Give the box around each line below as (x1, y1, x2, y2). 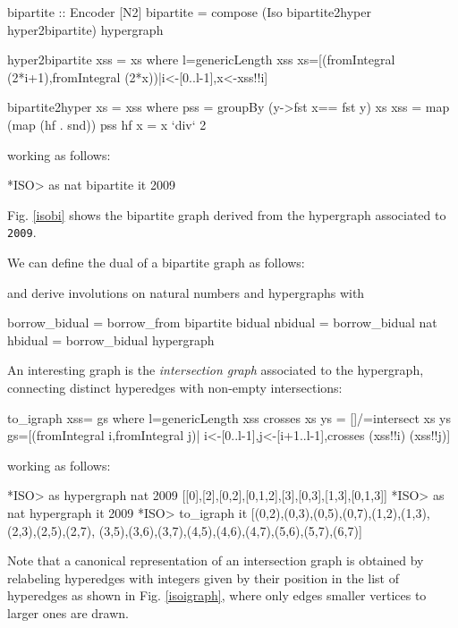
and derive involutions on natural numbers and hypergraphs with (7, 283, 365, 301)
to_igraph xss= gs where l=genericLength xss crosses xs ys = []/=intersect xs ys (7, 408, 451, 427)
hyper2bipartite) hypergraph (7, 20, 164, 38)
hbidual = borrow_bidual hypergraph (7, 330, 215, 349)
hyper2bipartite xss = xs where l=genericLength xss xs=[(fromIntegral (7, 50, 395, 69)
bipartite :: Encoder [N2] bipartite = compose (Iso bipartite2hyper (7, 3, 371, 21)
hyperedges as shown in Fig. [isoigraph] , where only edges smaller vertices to (7, 586, 427, 605)
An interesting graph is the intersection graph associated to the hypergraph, (7, 361, 424, 379)
